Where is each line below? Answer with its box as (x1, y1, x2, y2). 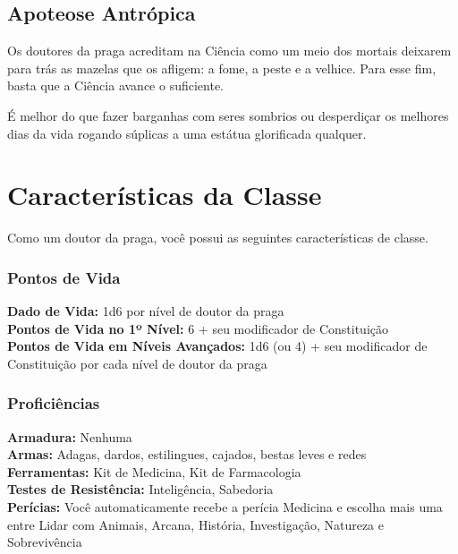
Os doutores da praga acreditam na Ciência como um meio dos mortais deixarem (7, 41, 452, 60)
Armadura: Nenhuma (7, 427, 132, 446)
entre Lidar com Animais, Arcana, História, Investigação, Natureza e (7, 515, 384, 533)
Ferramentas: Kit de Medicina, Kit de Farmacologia (7, 462, 301, 481)
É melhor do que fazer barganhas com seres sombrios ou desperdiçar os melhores (7, 106, 449, 124)
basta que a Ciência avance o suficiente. (7, 76, 225, 95)
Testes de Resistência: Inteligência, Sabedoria (7, 480, 274, 499)
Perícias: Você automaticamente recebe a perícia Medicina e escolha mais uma (7, 498, 443, 516)
